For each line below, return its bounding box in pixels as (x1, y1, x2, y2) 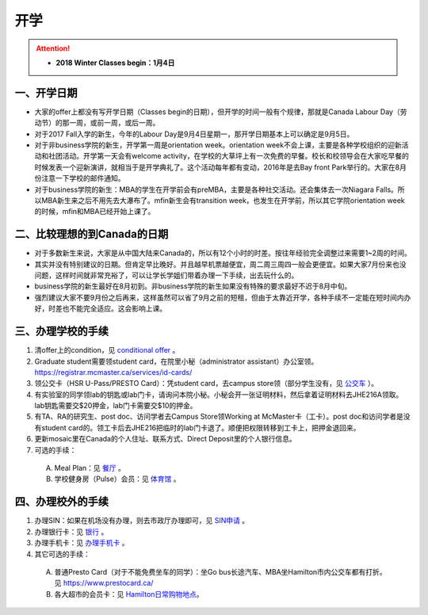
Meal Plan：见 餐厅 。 (54, 464, 126, 473)
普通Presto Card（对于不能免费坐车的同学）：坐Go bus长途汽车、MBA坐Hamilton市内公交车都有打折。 (54, 567, 388, 576)
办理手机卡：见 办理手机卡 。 (34, 538, 129, 548)
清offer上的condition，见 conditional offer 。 (34, 346, 180, 355)
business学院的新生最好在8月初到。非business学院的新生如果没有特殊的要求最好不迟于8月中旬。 (34, 281, 352, 291)
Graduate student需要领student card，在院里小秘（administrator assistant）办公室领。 (34, 357, 319, 366)
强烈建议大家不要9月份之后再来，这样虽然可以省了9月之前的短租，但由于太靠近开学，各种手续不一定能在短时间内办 (34, 292, 411, 302)
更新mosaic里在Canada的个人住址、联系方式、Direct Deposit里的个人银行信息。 (34, 434, 296, 444)
